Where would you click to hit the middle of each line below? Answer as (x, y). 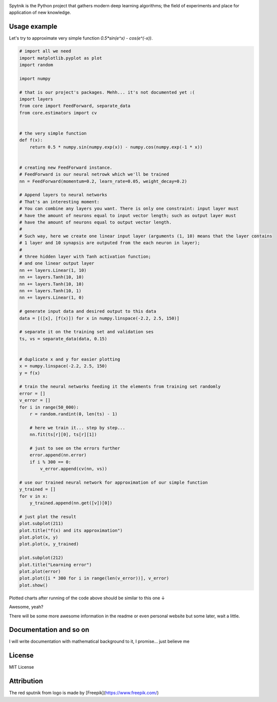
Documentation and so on (49, 630)
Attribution (26, 681)
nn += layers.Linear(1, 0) (52, 298)
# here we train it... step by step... (78, 428)
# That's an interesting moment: (59, 202)
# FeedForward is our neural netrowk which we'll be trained (94, 174)
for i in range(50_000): (49, 407)
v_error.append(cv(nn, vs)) (74, 469)
